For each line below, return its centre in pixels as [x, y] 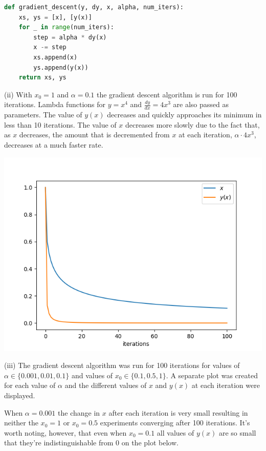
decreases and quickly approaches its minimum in [184, 115]
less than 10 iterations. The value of [60, 124]
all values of [175, 432]
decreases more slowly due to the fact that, [192, 124]
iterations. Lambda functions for [55, 104]
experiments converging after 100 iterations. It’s [175, 423]
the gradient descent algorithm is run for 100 [167, 94]
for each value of [30, 385]
